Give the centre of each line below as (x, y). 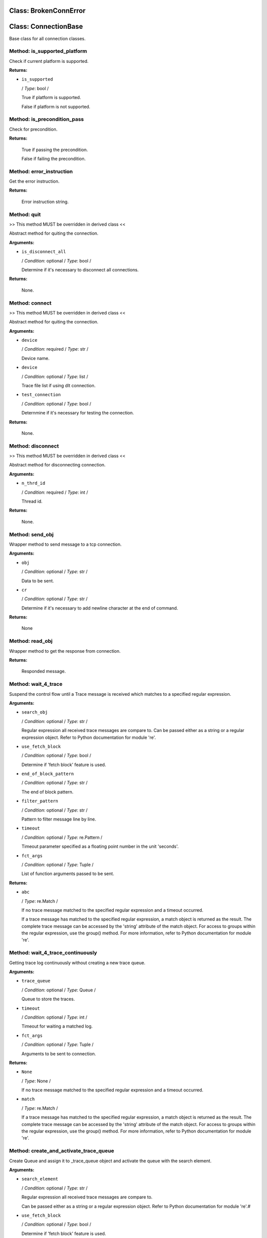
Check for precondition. (33, 129)
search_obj (35, 712)
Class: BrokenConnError (47, 11)
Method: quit (25, 214)
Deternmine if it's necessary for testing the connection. (78, 413)
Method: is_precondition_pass (46, 119)
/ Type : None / (36, 1081)
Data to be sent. (38, 581)
